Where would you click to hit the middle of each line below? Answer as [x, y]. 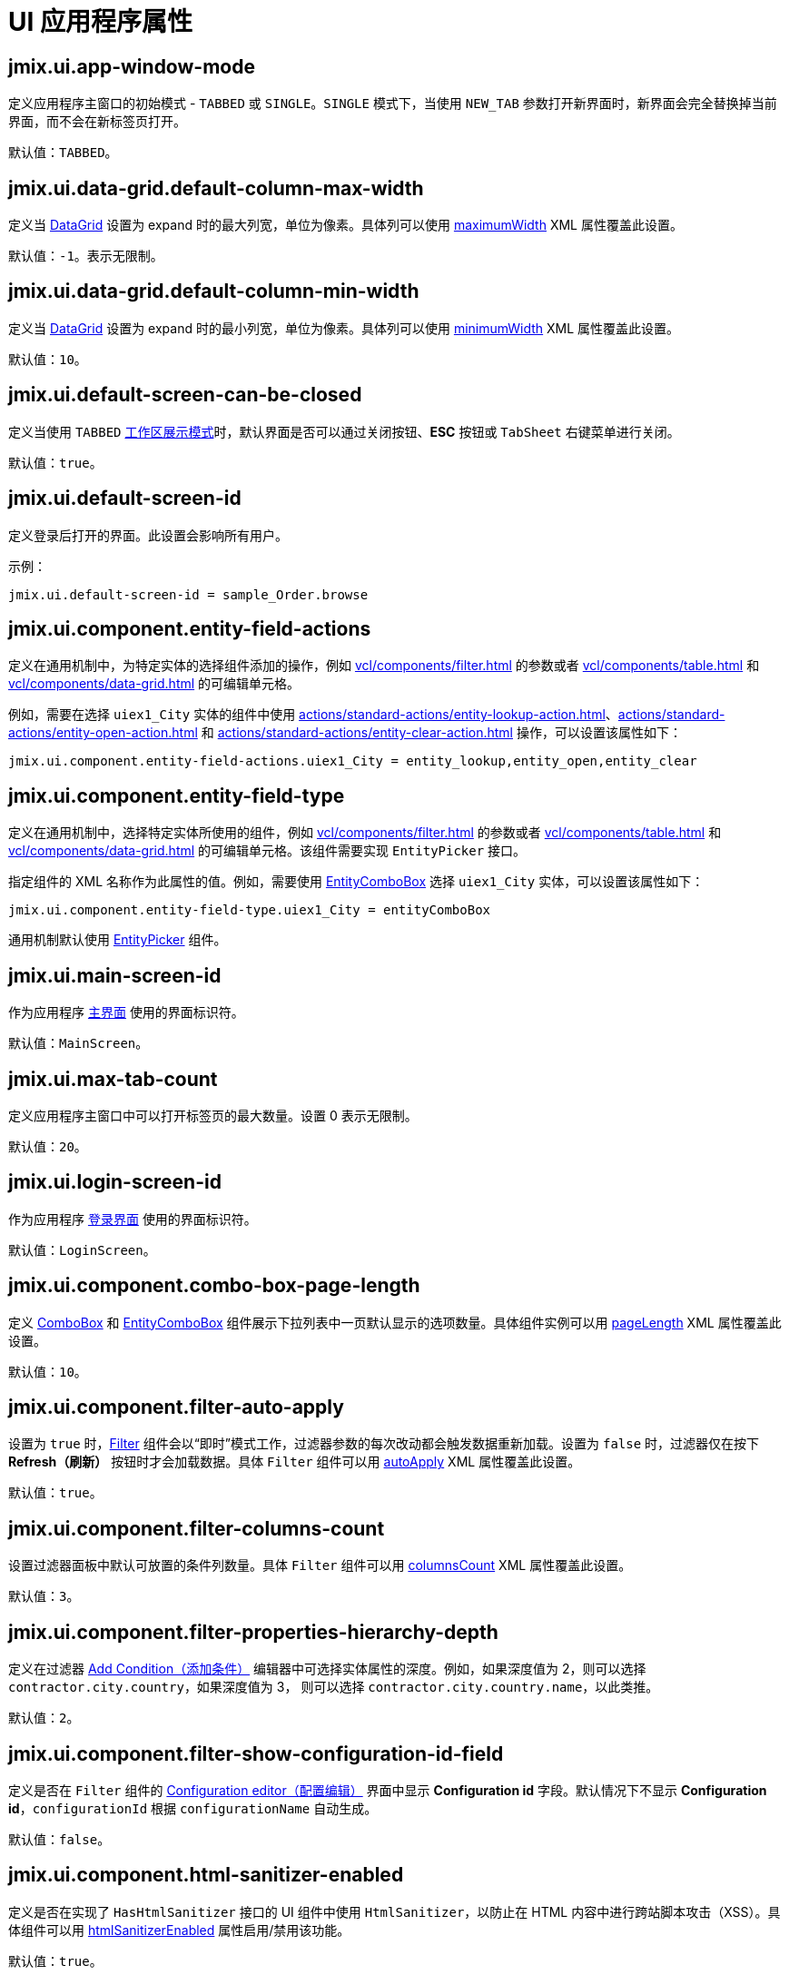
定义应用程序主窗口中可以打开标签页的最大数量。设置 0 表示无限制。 [213, 1115]
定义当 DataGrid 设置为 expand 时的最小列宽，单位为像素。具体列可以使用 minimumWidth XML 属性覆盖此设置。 [344, 328]
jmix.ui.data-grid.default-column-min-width [214, 291]
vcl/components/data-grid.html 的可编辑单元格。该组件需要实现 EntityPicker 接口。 [267, 851]
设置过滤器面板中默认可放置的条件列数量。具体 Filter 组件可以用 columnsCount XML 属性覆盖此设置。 [320, 1565]
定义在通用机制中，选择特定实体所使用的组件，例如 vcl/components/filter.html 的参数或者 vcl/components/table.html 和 [365, 833]
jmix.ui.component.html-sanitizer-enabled [206, 1875]
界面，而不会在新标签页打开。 [97, 122]
